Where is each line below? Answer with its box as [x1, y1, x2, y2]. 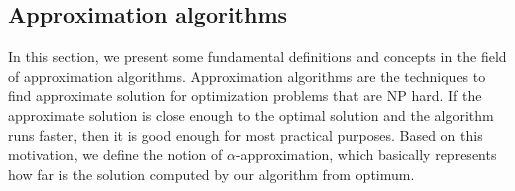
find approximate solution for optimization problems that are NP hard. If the [8, 85, 482, 106]
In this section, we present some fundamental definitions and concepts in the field [8, 46, 507, 67]
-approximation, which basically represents [235, 144, 497, 165]
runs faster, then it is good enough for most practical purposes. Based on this [8, 124, 483, 145]
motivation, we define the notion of [8, 144, 223, 165]
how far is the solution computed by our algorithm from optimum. [8, 163, 415, 184]
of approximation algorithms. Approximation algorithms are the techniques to [8, 65, 486, 86]
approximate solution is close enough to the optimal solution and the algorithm [8, 104, 494, 125]
